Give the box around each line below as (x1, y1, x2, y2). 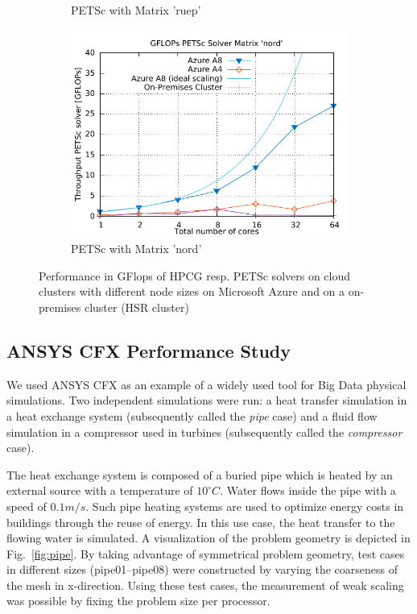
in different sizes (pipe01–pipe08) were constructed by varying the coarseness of (6, 561, 398, 578)
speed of (6, 497, 47, 514)
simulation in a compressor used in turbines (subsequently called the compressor (6, 423, 403, 440)
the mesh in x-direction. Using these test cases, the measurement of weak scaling (6, 576, 404, 593)
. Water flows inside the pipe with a (220, 482, 396, 499)
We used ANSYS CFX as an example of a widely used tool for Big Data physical (6, 375, 407, 392)
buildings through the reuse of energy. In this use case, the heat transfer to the (6, 513, 395, 530)
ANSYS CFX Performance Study (6, 338, 291, 363)
